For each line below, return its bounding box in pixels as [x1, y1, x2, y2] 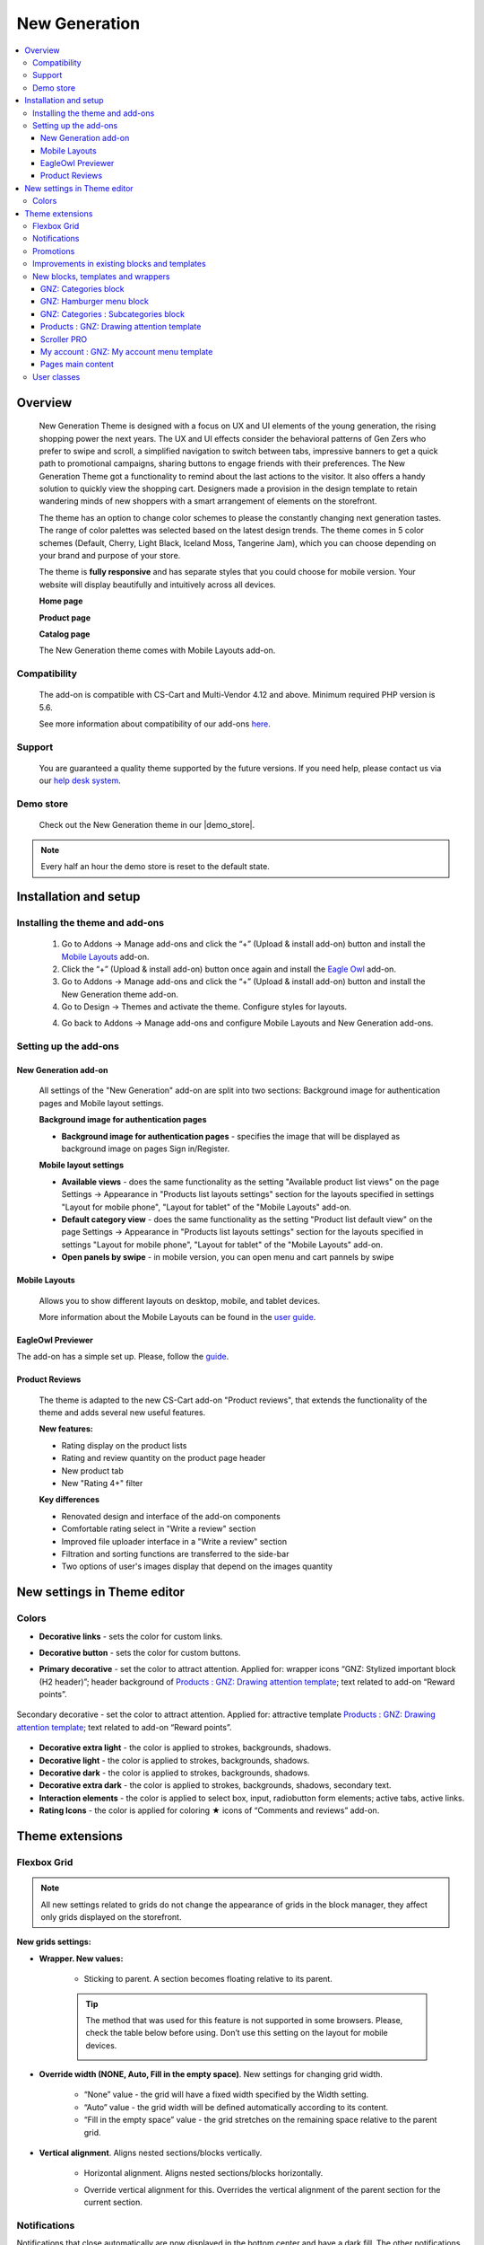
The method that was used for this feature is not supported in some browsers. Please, [85, 2014, 403, 2025]
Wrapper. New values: [39, 1953, 124, 1964]
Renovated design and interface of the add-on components [61, 1510, 281, 1521]
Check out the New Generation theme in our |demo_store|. [39, 820, 255, 831]
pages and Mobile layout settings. [39, 1097, 164, 1108]
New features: [39, 1423, 93, 1434]
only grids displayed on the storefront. [40, 1911, 182, 1922]
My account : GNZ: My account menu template [40, 346, 213, 357]
